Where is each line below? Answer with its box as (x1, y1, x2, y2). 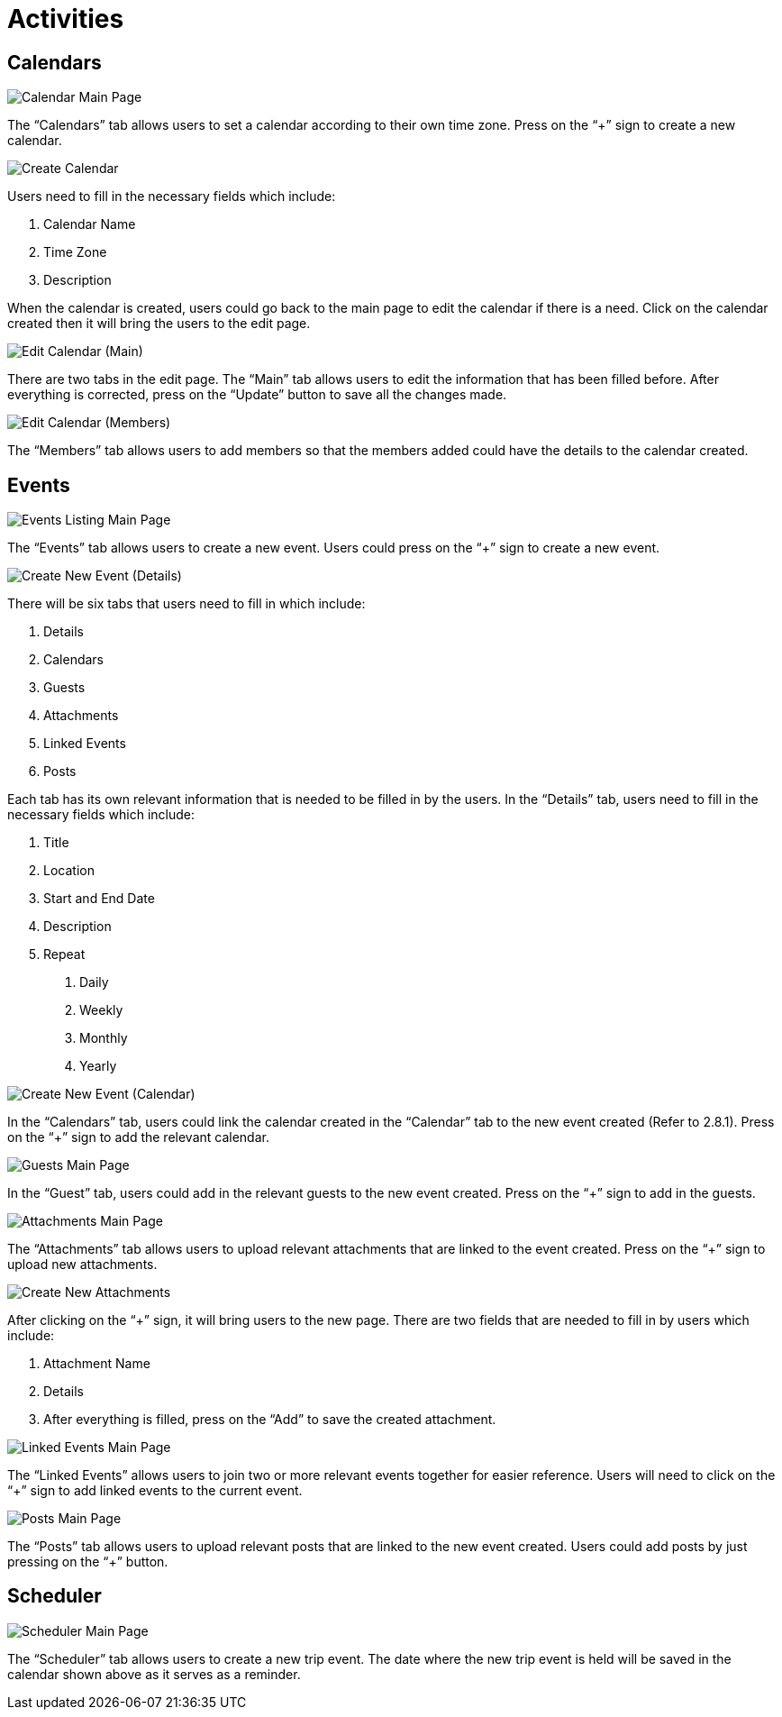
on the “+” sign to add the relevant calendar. (7, 1129, 269, 1146)
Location (43, 863, 95, 879)
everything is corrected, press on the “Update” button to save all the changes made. (7, 387, 507, 403)
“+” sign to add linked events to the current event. (7, 1483, 303, 1499)
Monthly (79, 1030, 128, 1046)
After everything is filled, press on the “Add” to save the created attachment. (43, 1411, 496, 1428)
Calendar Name (43, 216, 136, 233)
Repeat (43, 946, 86, 963)
